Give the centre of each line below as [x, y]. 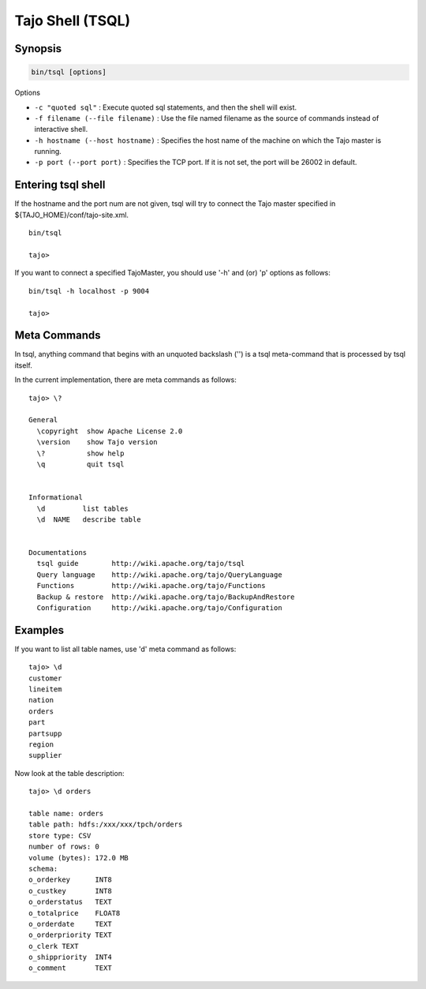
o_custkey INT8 [70, 891]
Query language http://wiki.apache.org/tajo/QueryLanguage [160, 575]
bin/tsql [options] [69, 72]
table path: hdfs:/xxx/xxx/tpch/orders [106, 824]
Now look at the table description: [69, 773]
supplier [45, 755]
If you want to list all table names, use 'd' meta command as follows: [125, 649]
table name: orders [66, 813]
